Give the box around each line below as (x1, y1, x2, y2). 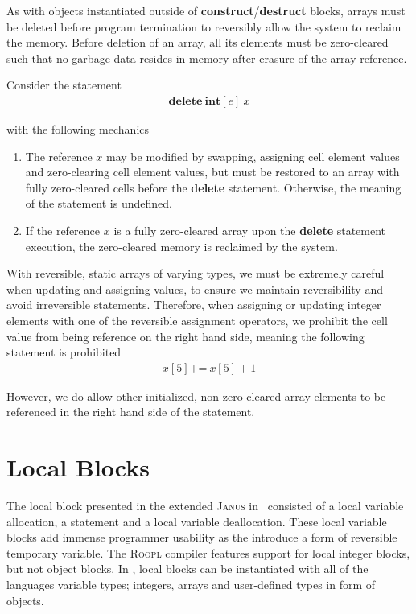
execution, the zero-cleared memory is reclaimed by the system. (25, 237, 338, 254)
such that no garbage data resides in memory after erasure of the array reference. (6, 49, 407, 66)
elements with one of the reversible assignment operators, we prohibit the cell (6, 311, 388, 328)
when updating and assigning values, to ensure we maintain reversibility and (6, 280, 383, 297)
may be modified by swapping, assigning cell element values (106, 147, 400, 164)
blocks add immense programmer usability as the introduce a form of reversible (6, 529, 397, 546)
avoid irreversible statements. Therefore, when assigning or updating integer (6, 296, 381, 313)
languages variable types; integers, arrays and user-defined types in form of (6, 576, 376, 593)
